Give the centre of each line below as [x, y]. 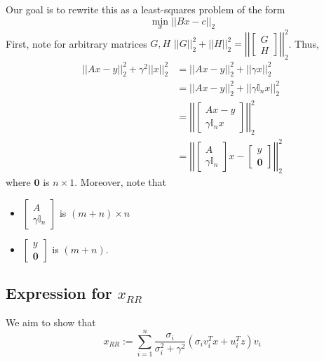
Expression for [59, 293]
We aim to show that [51, 322]
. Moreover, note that [120, 182]
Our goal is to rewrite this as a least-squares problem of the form [146, 9]
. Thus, [304, 43]
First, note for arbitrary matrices [76, 43]
